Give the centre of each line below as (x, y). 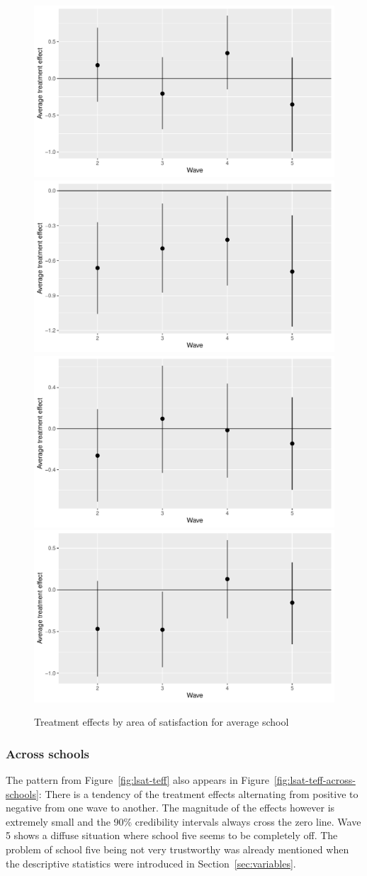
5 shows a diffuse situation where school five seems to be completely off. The (172, 835)
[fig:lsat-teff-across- (315, 780)
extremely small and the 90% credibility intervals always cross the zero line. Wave (183, 821)
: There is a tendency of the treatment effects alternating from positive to (198, 793)
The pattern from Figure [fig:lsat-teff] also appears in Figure (137, 780)
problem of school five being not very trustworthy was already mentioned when (177, 849)
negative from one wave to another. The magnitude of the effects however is (170, 808)
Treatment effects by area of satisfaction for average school (162, 722)
